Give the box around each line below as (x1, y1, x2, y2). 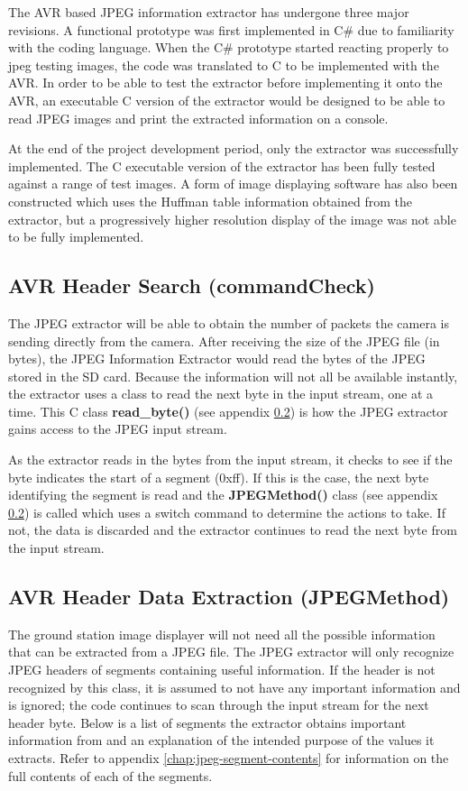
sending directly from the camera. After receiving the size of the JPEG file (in (8, 331, 440, 350)
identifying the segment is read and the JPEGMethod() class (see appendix (8, 485, 438, 504)
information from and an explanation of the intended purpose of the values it (8, 731, 435, 750)
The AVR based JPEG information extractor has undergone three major (8, 3, 409, 21)
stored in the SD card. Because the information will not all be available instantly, (8, 366, 458, 385)
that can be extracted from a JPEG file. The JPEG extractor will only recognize (8, 642, 454, 661)
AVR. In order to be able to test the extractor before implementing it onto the (8, 73, 443, 92)
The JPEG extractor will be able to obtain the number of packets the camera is (8, 313, 450, 332)
